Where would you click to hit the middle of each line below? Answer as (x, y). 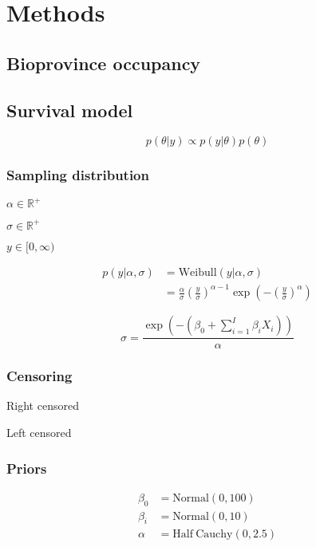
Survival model (70, 110)
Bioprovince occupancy (104, 63)
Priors (27, 468)
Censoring (39, 376)
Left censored (39, 432)
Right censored (43, 405)
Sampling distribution (78, 175)
